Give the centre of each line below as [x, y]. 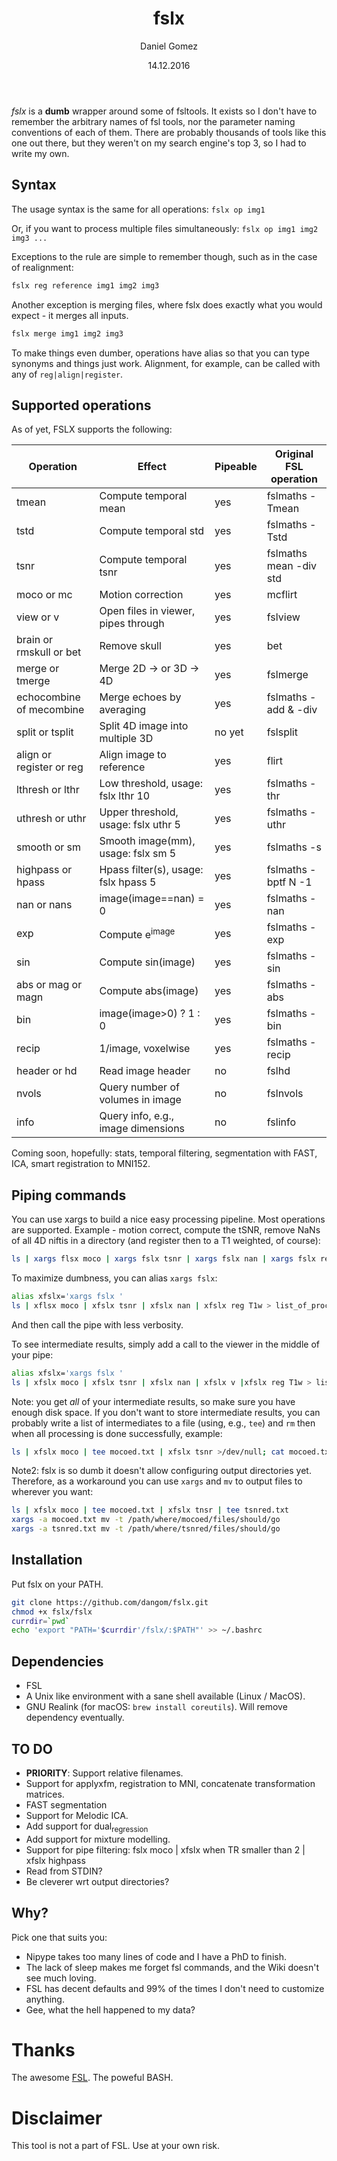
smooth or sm [49, 847]
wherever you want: [52, 1492]
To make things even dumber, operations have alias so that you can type [160, 353]
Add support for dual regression [87, 1827]
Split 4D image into [144, 726]
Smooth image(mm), [147, 841]
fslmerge [287, 675]
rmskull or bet [49, 652]
